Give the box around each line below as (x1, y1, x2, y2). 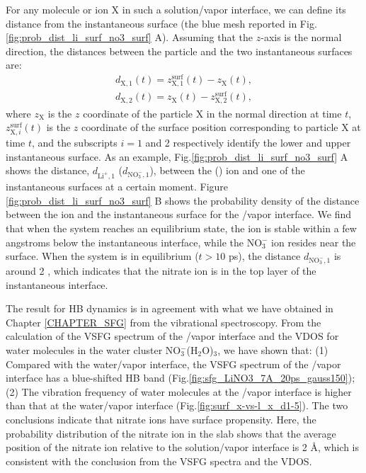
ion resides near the (271, 234, 356, 249)
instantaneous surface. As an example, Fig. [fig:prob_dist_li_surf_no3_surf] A (6, 149, 348, 164)
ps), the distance (228, 249, 301, 263)
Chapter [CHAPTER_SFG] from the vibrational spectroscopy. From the (6, 314, 321, 329)
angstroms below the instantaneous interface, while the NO (6, 234, 263, 249)
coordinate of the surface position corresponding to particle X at (81, 120, 361, 135)
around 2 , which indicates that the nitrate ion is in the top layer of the (6, 263, 316, 278)
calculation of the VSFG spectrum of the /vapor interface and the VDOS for (6, 329, 339, 343)
